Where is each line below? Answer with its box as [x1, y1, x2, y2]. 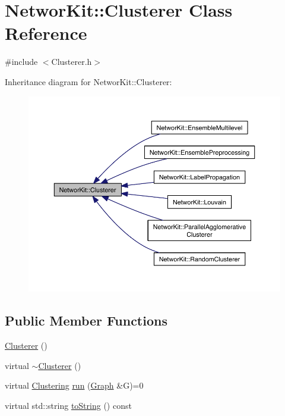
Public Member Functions [5, 311, 167, 330]
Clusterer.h [51, 55, 92, 68]
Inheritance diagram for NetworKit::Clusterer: [5, 75, 172, 87]
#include [5, 55, 38, 68]
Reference [5, 21, 87, 45]
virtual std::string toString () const [5, 399, 132, 411]
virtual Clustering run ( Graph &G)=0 [5, 379, 144, 392]
